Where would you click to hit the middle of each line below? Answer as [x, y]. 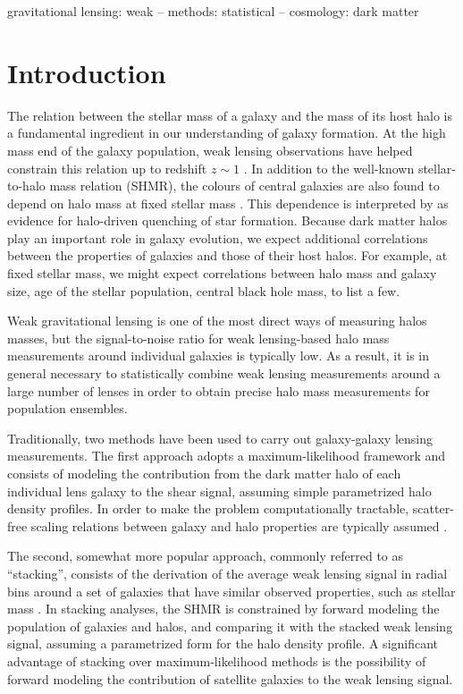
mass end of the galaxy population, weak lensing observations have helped [210, 150]
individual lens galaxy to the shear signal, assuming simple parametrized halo [219, 491]
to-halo [26, 186]
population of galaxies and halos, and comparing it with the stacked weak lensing [230, 626]
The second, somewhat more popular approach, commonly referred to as [206, 556]
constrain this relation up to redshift [107, 168]
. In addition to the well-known [329, 168]
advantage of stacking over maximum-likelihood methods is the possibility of [217, 660]
